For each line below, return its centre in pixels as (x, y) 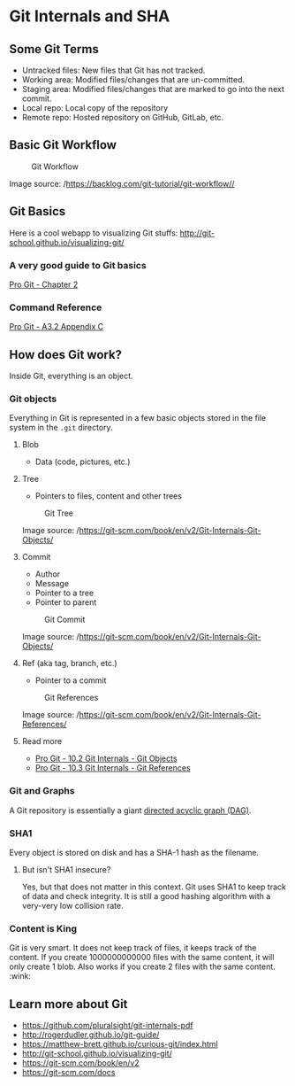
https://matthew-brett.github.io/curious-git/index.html (120, 1044)
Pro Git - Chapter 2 (44, 284)
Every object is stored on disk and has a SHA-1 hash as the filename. (134, 852)
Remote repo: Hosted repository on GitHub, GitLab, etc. (123, 117)
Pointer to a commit (71, 680)
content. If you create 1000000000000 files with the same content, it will (142, 958)
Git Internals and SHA (90, 16)
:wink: (20, 976)
